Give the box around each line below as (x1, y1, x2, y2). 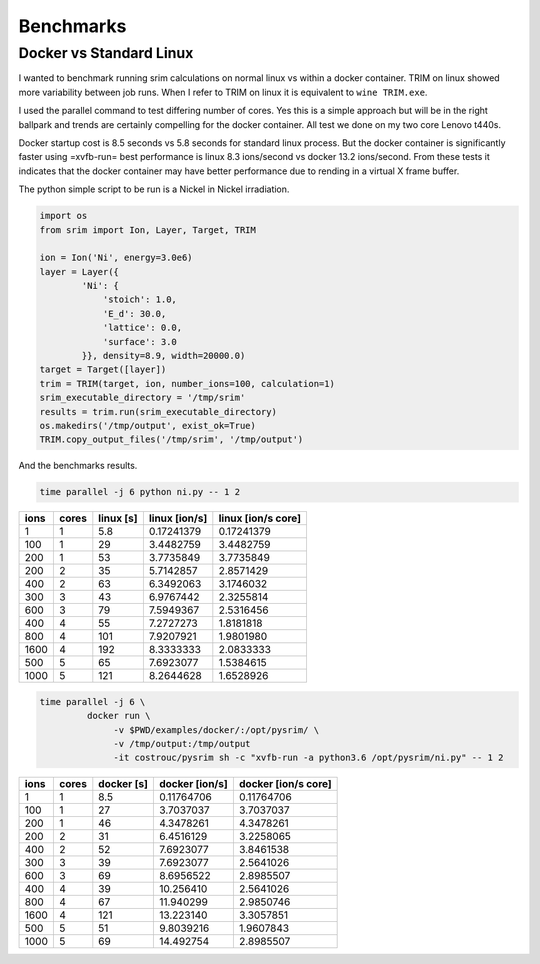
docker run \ (86, 710, 151, 722)
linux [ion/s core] (218, 511, 302, 525)
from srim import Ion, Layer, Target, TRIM (39, 224, 257, 235)
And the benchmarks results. (18, 460, 138, 472)
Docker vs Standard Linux (18, 44, 194, 62)
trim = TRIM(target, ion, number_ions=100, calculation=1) (39, 378, 335, 389)
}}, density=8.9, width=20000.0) (81, 350, 246, 362)
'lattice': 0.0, (102, 322, 183, 334)
